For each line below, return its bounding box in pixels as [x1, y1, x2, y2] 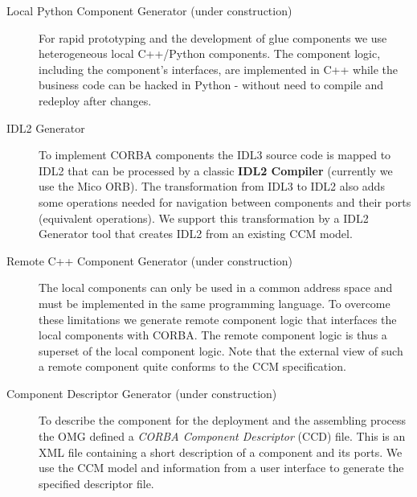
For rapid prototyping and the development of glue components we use [39, 29, 387, 46]
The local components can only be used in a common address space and [39, 279, 393, 296]
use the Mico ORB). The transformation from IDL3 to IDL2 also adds [39, 178, 385, 195]
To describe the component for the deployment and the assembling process [39, 412, 407, 429]
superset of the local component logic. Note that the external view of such [39, 342, 403, 359]
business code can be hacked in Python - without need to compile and [39, 76, 383, 93]
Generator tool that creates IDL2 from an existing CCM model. [39, 225, 353, 242]
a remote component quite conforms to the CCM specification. [39, 358, 346, 375]
